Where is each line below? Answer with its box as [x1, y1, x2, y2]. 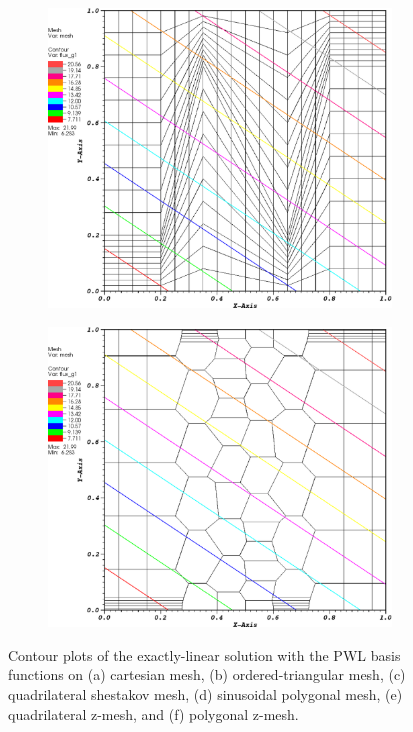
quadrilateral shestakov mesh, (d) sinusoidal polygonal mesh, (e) [8, 684, 403, 705]
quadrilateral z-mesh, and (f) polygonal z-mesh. [8, 703, 299, 724]
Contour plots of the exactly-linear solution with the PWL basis [8, 644, 401, 665]
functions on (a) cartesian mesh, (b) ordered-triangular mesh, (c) [8, 664, 406, 685]
